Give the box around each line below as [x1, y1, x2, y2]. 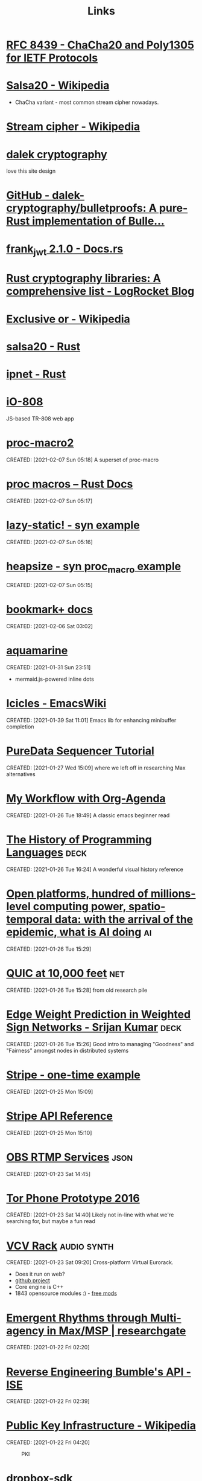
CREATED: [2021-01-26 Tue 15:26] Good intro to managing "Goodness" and [6, 1040, 194, 1047]
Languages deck [6, 846, 87, 859]
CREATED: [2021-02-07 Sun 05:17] [6, 497, 93, 504]
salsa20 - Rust [6, 339, 81, 353]
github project [14, 1277, 50, 1284]
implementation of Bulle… [32, 214, 165, 228]
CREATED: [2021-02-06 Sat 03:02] [6, 623, 93, 630]
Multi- [150, 1311, 182, 1325]
